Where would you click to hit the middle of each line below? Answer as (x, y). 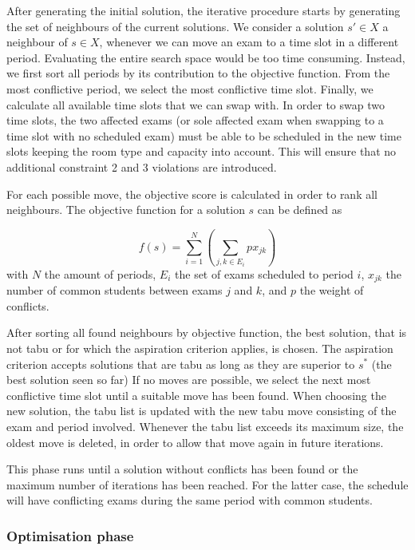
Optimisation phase (70, 535)
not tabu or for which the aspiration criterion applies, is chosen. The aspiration (200, 348)
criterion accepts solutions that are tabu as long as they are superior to (181, 364)
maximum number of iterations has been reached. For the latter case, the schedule (207, 484)
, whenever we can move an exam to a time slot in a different (249, 42)
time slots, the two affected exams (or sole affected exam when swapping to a (195, 120)
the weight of (332, 290)
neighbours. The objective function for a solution (126, 210)
